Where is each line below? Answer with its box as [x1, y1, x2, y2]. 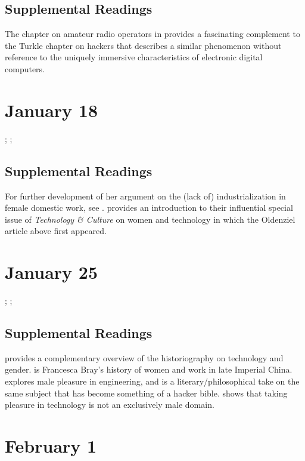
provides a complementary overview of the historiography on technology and [5, 351, 284, 364]
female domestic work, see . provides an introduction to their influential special [5, 201, 293, 214]
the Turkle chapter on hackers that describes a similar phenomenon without [5, 39, 282, 51]
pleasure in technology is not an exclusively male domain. [5, 398, 214, 411]
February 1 [5, 433, 97, 457]
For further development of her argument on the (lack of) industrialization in [5, 189, 286, 202]
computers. [5, 62, 45, 75]
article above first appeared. [5, 225, 107, 237]
